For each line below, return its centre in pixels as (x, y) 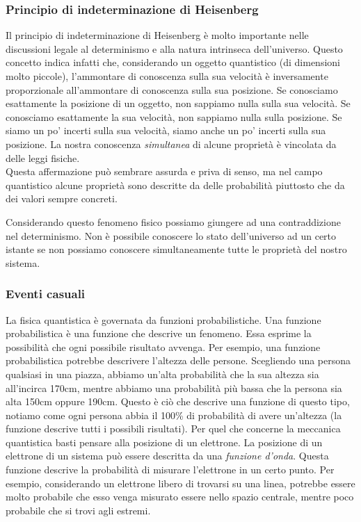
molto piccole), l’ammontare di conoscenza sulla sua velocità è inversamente (167, 76)
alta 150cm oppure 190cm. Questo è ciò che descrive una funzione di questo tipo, (178, 401)
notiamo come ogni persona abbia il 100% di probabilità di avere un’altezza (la (174, 415)
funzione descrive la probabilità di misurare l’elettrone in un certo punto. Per (170, 470)
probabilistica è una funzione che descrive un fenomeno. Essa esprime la (159, 333)
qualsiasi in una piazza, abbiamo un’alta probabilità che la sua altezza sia (162, 374)
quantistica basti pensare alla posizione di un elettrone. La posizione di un (164, 442)
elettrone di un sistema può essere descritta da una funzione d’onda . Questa (167, 456)
